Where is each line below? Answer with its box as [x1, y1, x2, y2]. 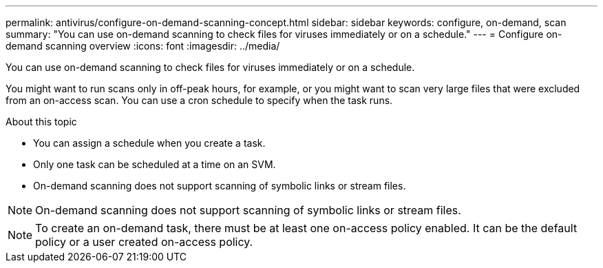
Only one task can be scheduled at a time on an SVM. [33, 158, 276, 170]
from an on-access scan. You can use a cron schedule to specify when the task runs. [6, 94, 393, 106]
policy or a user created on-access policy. [35, 235, 253, 249]
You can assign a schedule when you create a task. [33, 137, 266, 149]
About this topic [6, 116, 77, 127]
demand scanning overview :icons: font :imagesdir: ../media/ [6, 40, 280, 52]
